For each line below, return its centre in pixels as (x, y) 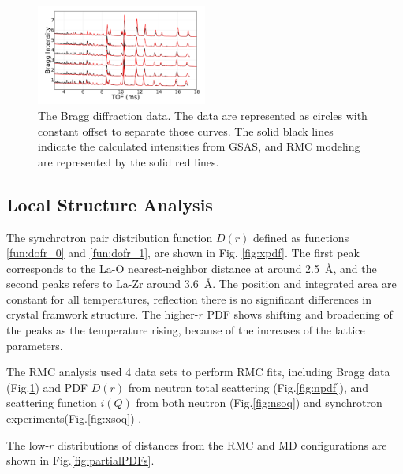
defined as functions (301, 237)
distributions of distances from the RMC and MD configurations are (222, 444)
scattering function (52, 403)
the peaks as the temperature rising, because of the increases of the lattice (186, 330)
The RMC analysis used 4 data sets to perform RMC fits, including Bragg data (198, 372)
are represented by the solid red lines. (129, 161)
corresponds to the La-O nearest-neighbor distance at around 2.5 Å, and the (192, 268)
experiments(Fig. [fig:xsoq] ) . (74, 418)
